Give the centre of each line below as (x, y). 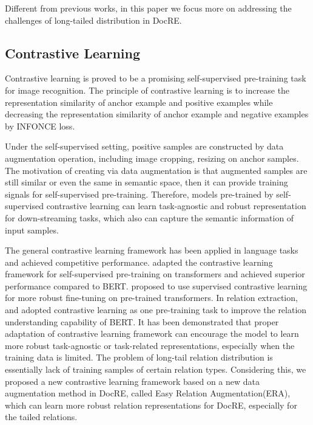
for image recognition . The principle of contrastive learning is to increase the (147, 90)
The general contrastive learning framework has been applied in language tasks (152, 250)
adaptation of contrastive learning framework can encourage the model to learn (152, 333)
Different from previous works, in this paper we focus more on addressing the (148, 8)
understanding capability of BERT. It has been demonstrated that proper (142, 321)
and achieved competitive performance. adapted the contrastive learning (139, 262)
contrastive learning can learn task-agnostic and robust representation (176, 206)
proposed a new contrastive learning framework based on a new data (133, 381)
